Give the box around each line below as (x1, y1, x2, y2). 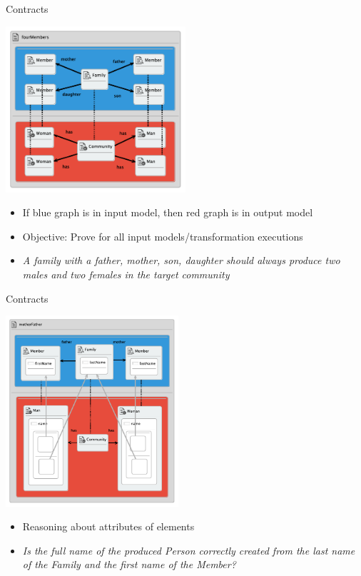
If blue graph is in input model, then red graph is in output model (22, 205, 313, 220)
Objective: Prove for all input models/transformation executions (22, 228, 303, 243)
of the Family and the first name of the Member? (22, 557, 236, 572)
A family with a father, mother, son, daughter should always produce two (22, 253, 340, 268)
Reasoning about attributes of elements (22, 519, 195, 534)
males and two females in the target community (22, 267, 230, 282)
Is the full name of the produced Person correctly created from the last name (22, 542, 355, 557)
